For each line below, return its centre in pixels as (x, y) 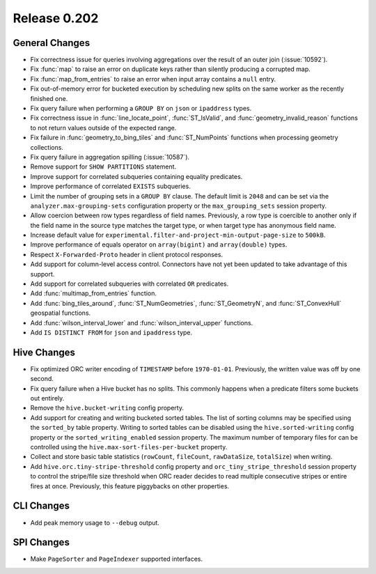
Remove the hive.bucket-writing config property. (107, 408)
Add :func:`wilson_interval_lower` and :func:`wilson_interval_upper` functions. (142, 323)
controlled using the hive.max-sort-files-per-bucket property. (129, 447)
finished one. (49, 98)
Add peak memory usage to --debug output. (95, 522)
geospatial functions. (61, 313)
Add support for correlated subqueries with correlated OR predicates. (130, 284)
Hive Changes (44, 352)
